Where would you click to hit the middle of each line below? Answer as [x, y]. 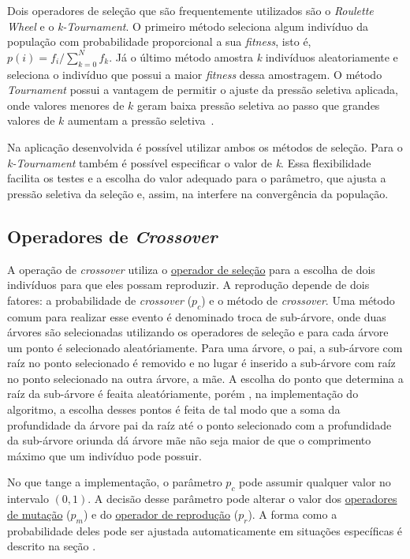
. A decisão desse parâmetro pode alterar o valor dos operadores [242, 499]
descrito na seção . [52, 546]
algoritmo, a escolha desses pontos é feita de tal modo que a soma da [174, 409]
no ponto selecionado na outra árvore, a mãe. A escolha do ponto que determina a [205, 378]
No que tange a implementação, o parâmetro [115, 482]
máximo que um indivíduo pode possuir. [104, 455]
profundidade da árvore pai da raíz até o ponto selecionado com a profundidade [199, 424]
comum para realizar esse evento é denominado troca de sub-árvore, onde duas [197, 316]
